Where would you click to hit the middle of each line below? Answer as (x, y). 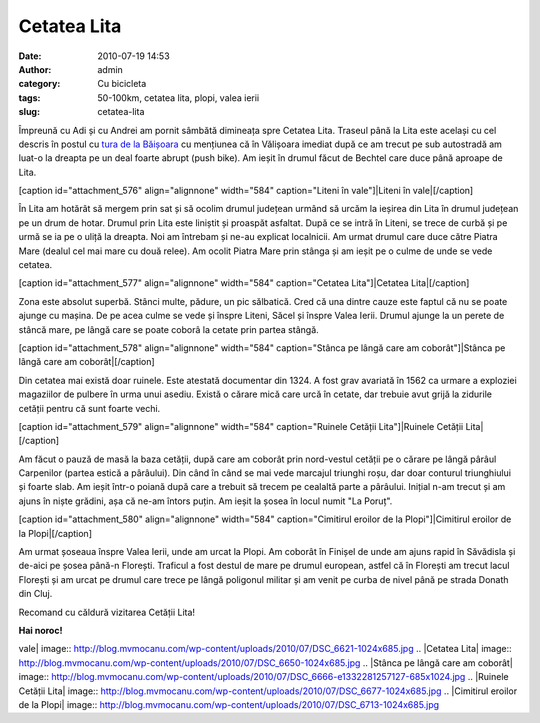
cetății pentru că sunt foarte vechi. (89, 408)
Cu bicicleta (122, 84)
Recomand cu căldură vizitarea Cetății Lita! (106, 612)
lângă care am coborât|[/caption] (86, 362)
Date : (30, 56)
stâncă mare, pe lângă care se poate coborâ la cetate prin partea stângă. (168, 329)
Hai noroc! (40, 630)
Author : (35, 69)
